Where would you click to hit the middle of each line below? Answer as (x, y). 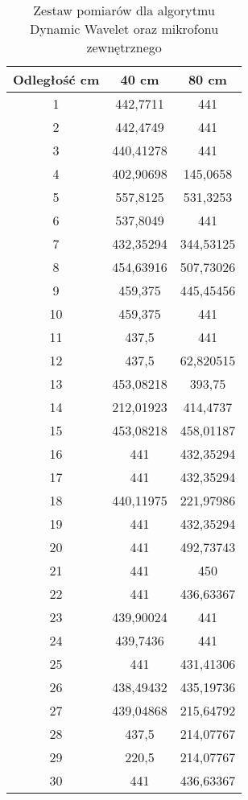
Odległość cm (56, 79)
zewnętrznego (124, 47)
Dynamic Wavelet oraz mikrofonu (124, 29)
